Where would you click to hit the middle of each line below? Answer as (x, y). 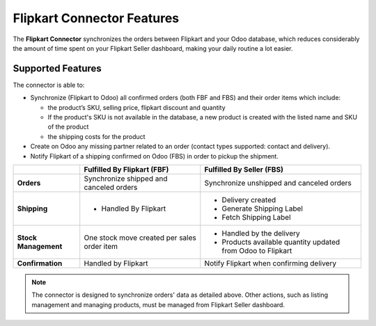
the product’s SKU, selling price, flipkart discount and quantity (136, 107)
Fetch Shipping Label (257, 217)
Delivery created (249, 199)
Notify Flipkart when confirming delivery (271, 263)
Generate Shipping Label (262, 209)
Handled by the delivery (261, 233)
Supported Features (57, 68)
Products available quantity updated (281, 242)
